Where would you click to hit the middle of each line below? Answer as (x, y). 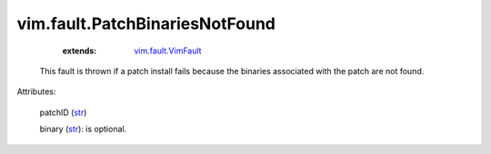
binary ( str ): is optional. (83, 129)
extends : (80, 51)
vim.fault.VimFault (168, 51)
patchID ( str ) (63, 112)
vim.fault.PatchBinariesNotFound (146, 24)
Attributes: (36, 91)
